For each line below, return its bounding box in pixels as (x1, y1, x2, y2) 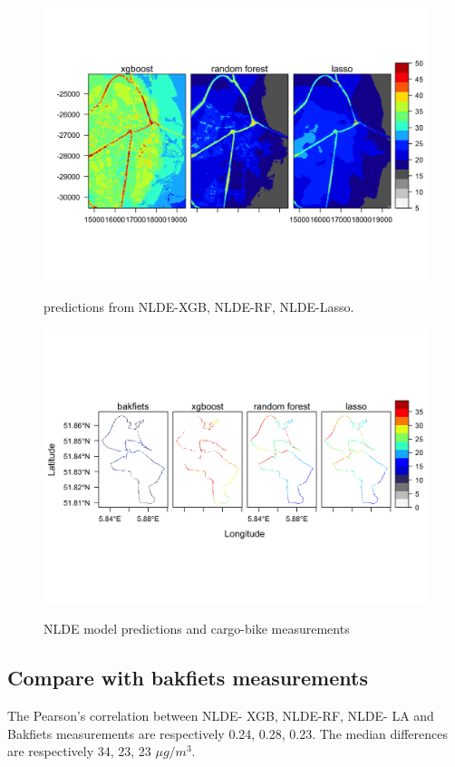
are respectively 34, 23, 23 (7, 742, 151, 761)
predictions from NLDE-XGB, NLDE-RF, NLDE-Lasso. (44, 297, 354, 316)
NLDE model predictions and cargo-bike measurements (44, 619, 350, 638)
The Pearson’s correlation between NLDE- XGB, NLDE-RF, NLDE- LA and (7, 705, 434, 724)
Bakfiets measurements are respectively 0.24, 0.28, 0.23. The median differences (7, 723, 448, 743)
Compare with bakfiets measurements (7, 664, 368, 692)
